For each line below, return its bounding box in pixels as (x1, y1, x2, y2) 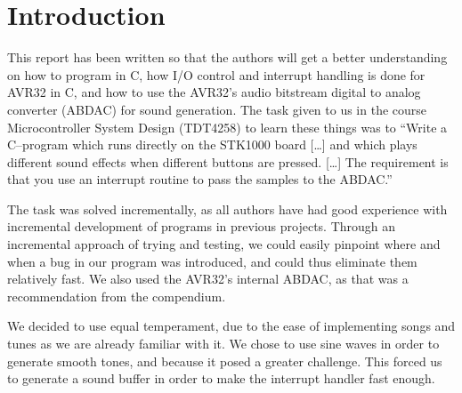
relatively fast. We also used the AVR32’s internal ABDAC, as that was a (7, 269, 409, 288)
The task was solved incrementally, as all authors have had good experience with (7, 199, 448, 218)
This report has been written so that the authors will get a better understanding (7, 48, 448, 67)
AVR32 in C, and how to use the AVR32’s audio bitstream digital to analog (7, 83, 421, 101)
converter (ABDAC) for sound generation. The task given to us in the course (7, 100, 427, 118)
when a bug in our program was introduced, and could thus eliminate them (7, 252, 417, 270)
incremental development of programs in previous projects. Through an (7, 217, 396, 236)
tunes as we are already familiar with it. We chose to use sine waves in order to (7, 334, 440, 353)
